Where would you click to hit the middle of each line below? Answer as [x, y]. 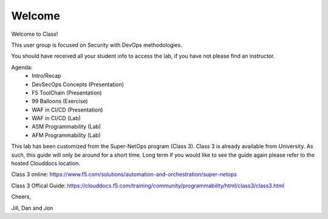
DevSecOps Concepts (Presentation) [78, 84]
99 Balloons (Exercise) [60, 101]
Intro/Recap [46, 76]
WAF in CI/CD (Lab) [56, 118]
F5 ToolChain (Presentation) [67, 93]
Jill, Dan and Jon [32, 208]
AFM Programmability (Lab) [66, 135]
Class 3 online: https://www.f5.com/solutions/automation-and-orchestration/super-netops [124, 174]
